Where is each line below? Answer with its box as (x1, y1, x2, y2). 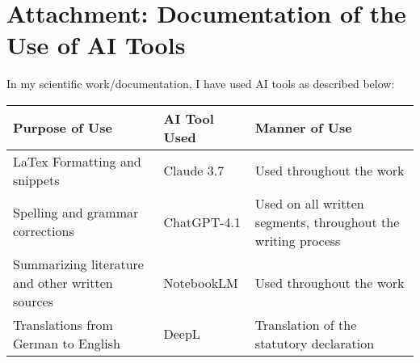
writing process (254, 230, 341, 250)
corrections (13, 222, 74, 241)
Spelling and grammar (13, 203, 139, 222)
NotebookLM (163, 272, 238, 292)
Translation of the (254, 314, 357, 334)
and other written (13, 272, 113, 292)
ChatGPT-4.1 (163, 212, 241, 231)
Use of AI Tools (6, 28, 186, 61)
